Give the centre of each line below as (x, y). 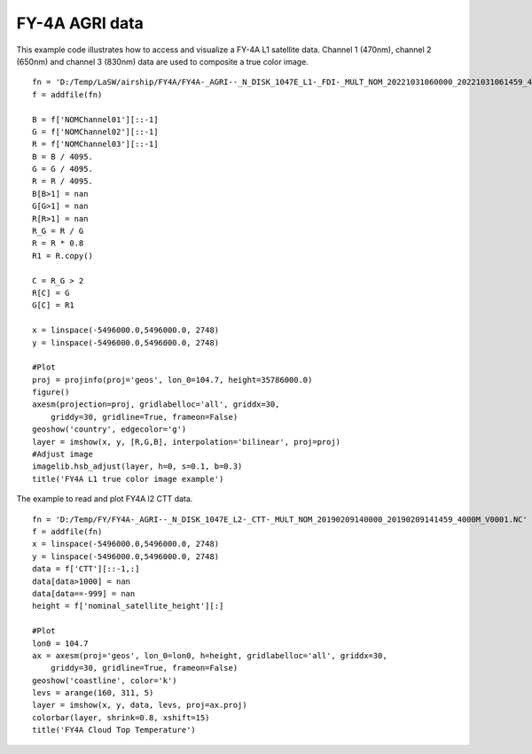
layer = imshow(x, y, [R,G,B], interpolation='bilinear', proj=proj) (187, 442)
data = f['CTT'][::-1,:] (86, 569)
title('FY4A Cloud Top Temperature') (114, 730)
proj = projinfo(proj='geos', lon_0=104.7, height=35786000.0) (172, 380)
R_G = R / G (58, 231)
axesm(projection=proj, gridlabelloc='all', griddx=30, (156, 404)
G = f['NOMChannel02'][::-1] (95, 132)
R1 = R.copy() (63, 256)
